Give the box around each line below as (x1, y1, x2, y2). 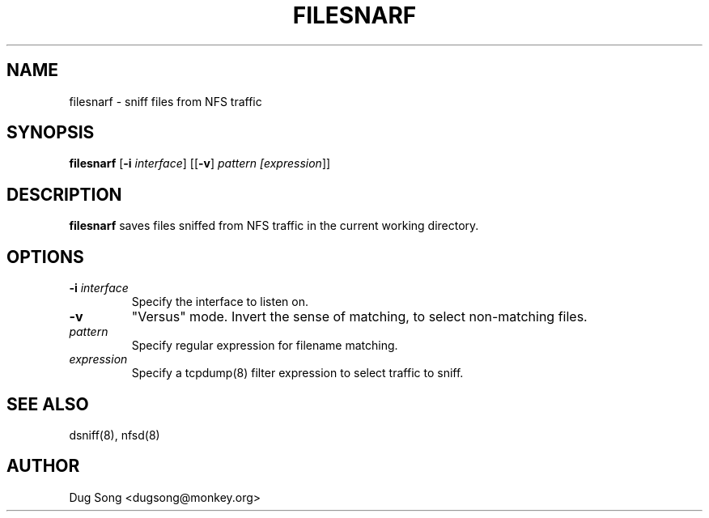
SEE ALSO (6, 393, 89, 414)
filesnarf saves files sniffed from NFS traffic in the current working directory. (69, 219, 479, 233)
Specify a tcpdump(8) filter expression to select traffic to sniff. (131, 366, 464, 380)
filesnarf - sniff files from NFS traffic (69, 94, 262, 108)
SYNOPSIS (6, 122, 95, 143)
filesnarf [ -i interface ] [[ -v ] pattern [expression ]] (69, 156, 331, 171)
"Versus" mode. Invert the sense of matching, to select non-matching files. (131, 308, 588, 325)
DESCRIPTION (6, 184, 122, 205)
